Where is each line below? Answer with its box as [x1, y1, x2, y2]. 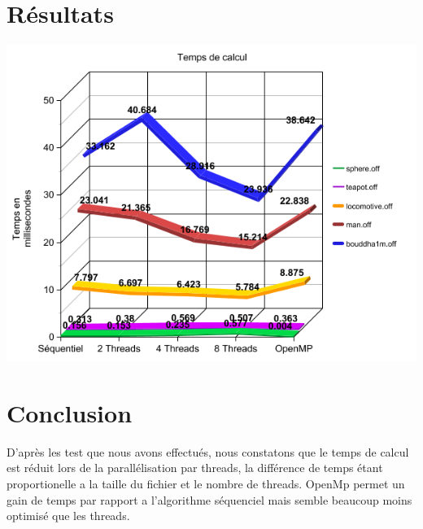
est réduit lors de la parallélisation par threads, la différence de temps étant [7, 459, 383, 476]
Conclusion [7, 396, 133, 429]
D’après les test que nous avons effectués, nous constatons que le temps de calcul [7, 443, 409, 460]
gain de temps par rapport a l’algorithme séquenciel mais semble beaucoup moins [7, 491, 412, 508]
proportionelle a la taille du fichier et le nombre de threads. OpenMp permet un [7, 474, 405, 492]
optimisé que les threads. [7, 507, 130, 524]
